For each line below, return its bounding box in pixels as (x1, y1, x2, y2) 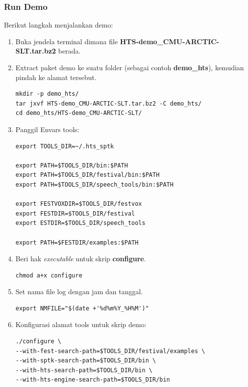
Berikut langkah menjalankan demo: (4, 20, 113, 30)
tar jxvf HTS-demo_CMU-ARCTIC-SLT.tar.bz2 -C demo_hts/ (15, 100, 202, 107)
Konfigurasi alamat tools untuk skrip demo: (15, 319, 147, 330)
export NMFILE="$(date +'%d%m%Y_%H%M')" (15, 304, 149, 312)
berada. (58, 46, 81, 56)
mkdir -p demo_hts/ (15, 90, 79, 98)
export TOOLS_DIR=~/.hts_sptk (15, 142, 114, 150)
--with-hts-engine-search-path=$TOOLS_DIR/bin (15, 376, 170, 384)
